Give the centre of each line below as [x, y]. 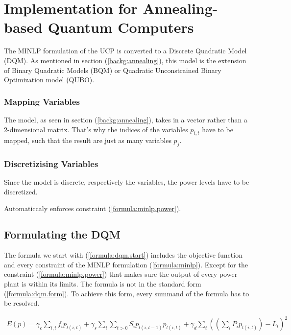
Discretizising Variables [51, 164]
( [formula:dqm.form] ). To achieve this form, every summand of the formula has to [127, 293]
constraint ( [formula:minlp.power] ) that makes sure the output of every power [121, 274]
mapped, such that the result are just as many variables [88, 140]
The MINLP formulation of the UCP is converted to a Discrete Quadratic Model [125, 51]
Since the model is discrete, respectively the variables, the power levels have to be [127, 182]
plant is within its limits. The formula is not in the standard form [103, 284]
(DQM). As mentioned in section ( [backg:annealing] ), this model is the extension [125, 60]
